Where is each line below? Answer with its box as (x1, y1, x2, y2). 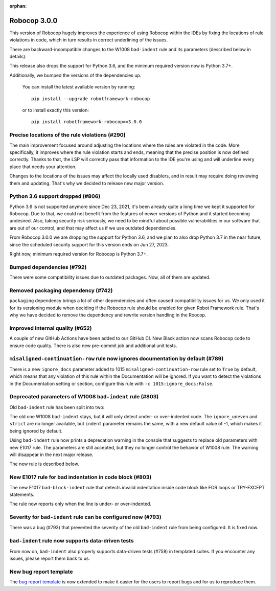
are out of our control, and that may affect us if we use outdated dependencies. (9, 225, 177, 231)
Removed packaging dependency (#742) (9, 287, 113, 294)
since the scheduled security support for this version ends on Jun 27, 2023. (9, 241, 169, 247)
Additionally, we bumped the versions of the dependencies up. (9, 72, 142, 78)
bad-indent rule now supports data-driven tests (9, 537, 134, 544)
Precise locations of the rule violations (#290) (9, 131, 126, 139)
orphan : (9, 3, 27, 9)
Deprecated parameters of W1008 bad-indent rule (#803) (9, 393, 159, 400)
